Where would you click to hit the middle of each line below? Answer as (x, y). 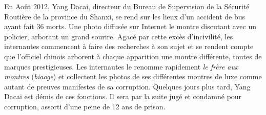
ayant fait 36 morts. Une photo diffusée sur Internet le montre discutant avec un (130, 26)
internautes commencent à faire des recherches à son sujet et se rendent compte (129, 46)
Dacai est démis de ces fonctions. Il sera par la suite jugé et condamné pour (123, 96)
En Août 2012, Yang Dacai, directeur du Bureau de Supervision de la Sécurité (127, 6)
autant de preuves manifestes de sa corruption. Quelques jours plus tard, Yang (127, 86)
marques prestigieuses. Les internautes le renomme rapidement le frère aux (121, 66)
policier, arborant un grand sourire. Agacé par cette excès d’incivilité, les (119, 36)
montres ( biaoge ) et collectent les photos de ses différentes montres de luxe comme (133, 76)
